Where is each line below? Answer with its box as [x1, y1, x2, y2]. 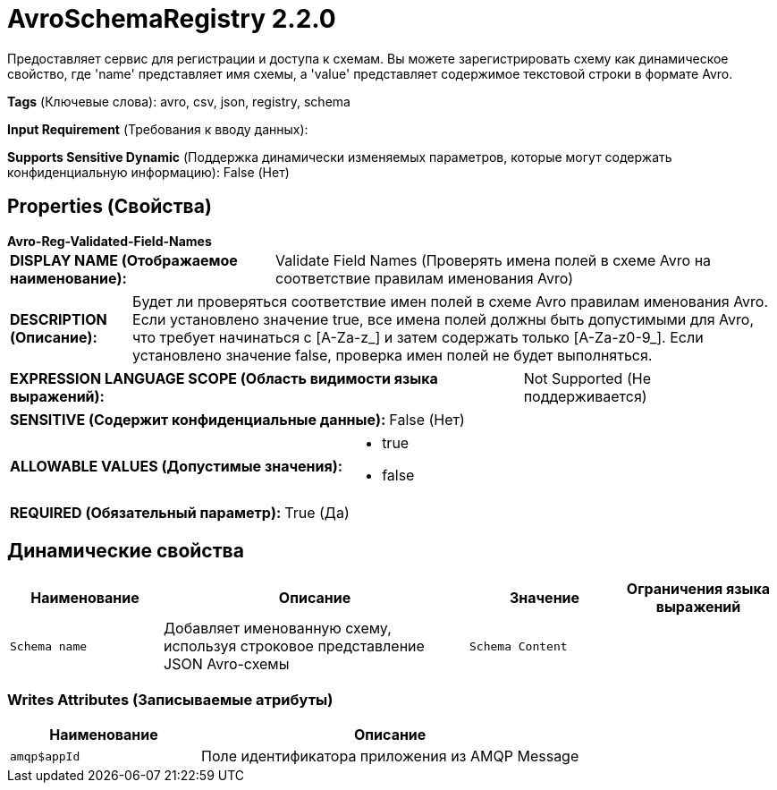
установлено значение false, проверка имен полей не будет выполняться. [132, 345, 653, 364]
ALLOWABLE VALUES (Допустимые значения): [10, 456, 343, 475]
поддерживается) [523, 387, 647, 405]
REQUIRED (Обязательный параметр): [10, 503, 282, 522]
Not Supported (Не [523, 369, 651, 387]
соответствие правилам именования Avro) [275, 268, 574, 287]
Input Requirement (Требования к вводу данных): [7, 121, 308, 137]
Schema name [10, 639, 88, 653]
